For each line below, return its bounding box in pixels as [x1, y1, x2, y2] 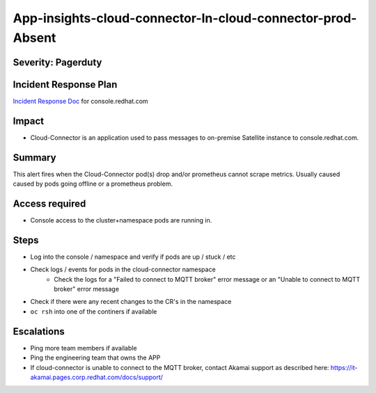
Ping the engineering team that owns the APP [30, 353, 161, 362]
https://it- [330, 363, 358, 371]
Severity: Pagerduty [13, 56, 102, 68]
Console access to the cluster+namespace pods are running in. [30, 216, 212, 224]
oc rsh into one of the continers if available [30, 307, 157, 316]
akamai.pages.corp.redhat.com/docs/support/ [30, 373, 164, 381]
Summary [13, 152, 56, 163]
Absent [13, 30, 56, 45]
